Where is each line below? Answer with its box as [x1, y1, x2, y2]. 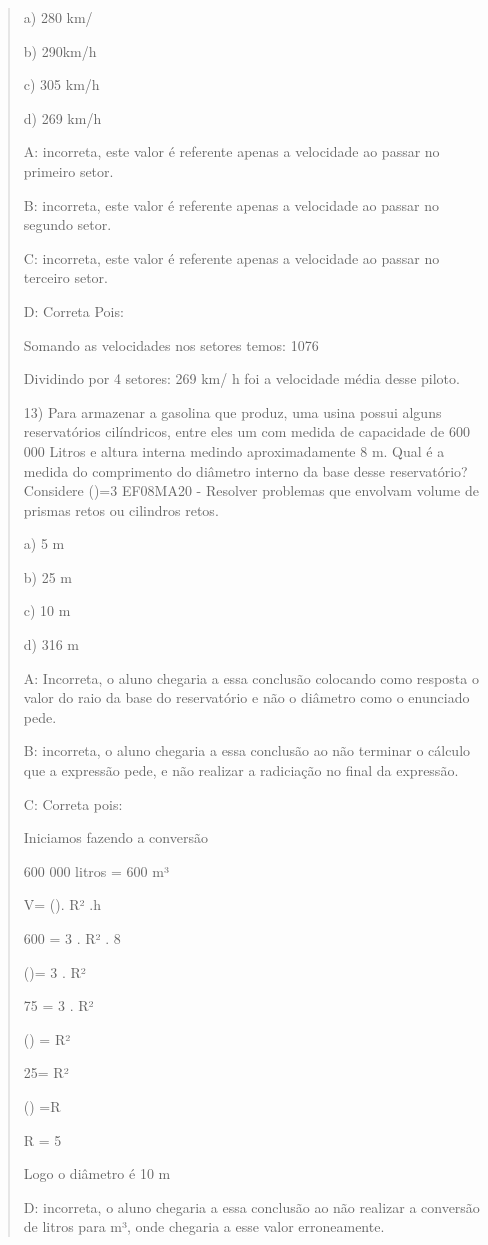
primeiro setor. [23, 160, 114, 181]
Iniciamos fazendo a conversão [23, 827, 208, 848]
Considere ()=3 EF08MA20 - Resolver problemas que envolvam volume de [23, 480, 479, 501]
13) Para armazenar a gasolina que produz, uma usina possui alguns [23, 401, 442, 422]
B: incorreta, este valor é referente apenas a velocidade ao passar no [23, 194, 440, 215]
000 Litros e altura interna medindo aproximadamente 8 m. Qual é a [23, 440, 445, 461]
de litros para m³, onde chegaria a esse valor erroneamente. [23, 1216, 385, 1237]
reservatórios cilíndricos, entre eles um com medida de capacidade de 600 [23, 421, 470, 442]
